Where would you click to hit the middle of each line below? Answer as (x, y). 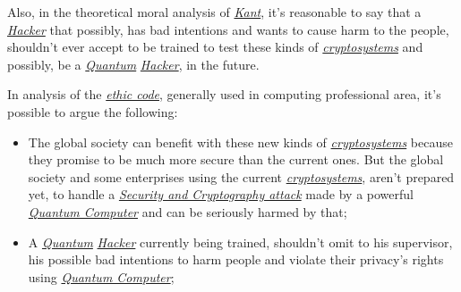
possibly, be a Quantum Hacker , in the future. (133, 64)
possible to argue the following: (93, 111)
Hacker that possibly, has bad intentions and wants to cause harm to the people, (228, 29)
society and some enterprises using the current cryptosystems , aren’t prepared (241, 176)
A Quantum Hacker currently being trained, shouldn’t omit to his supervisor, (240, 242)
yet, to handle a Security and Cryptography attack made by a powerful (221, 194)
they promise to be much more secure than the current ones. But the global (236, 159)
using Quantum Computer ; (101, 276)
